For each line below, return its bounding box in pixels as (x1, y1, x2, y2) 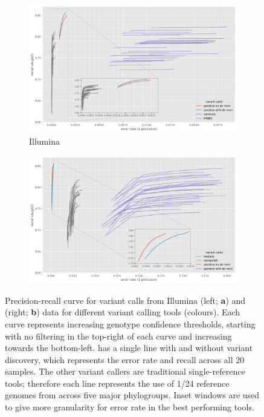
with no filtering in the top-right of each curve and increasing (5, 329, 232, 342)
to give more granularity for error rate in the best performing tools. (5, 401, 254, 413)
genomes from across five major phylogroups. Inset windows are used (5, 389, 260, 401)
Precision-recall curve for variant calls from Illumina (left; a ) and (5, 294, 246, 306)
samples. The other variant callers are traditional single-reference (5, 365, 245, 378)
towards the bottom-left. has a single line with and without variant (5, 341, 253, 354)
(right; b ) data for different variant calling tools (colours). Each (5, 306, 240, 318)
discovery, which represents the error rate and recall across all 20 (5, 353, 245, 366)
